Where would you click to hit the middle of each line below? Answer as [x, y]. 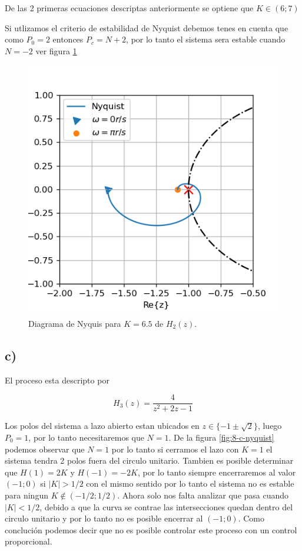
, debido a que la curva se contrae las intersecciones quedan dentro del [166, 506]
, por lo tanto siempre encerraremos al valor [217, 472]
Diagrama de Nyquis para [75, 323]
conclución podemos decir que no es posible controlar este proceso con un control [151, 529]
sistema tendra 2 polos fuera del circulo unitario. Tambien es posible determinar [149, 460]
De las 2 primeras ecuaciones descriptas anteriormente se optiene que [129, 8]
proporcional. [29, 541]
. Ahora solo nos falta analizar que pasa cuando [203, 495]
